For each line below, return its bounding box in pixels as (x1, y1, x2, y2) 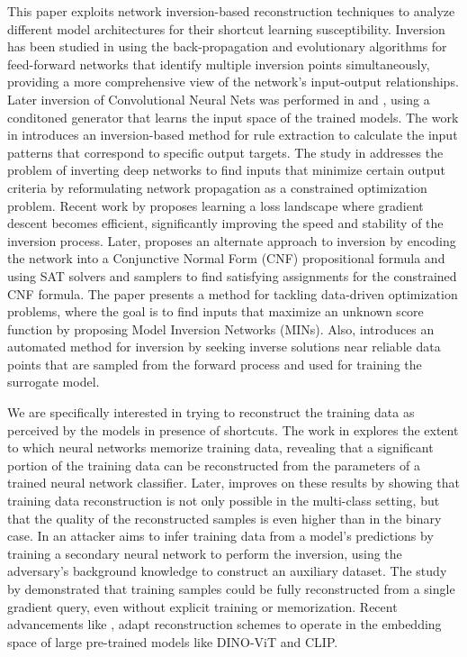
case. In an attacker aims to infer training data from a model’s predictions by (7, 526, 434, 545)
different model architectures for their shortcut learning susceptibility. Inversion (7, 19, 445, 38)
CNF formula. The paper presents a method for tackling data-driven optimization (7, 284, 458, 303)
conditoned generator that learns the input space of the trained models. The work (7, 107, 459, 126)
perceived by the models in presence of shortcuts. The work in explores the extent (7, 420, 459, 439)
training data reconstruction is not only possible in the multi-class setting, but (7, 491, 440, 510)
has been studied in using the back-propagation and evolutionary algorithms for (7, 37, 447, 56)
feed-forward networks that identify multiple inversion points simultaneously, (7, 54, 430, 73)
